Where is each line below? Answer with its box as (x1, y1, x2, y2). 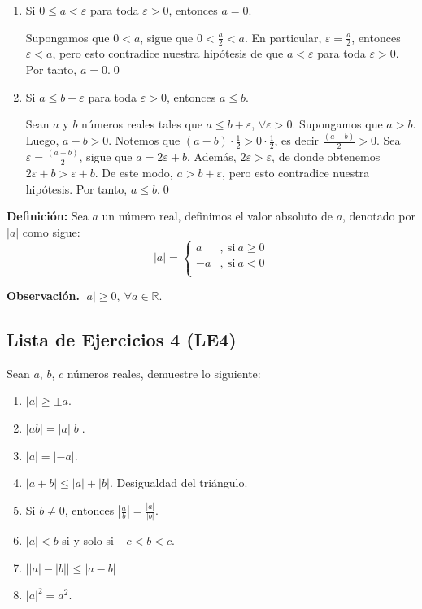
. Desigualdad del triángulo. (109, 474, 248, 491)
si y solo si (62, 532, 114, 549)
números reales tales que (81, 115, 202, 133)
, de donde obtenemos (272, 148, 381, 165)
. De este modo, (94, 164, 173, 181)
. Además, (186, 148, 237, 165)
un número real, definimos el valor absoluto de (102, 207, 333, 224)
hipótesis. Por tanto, (25, 180, 128, 197)
